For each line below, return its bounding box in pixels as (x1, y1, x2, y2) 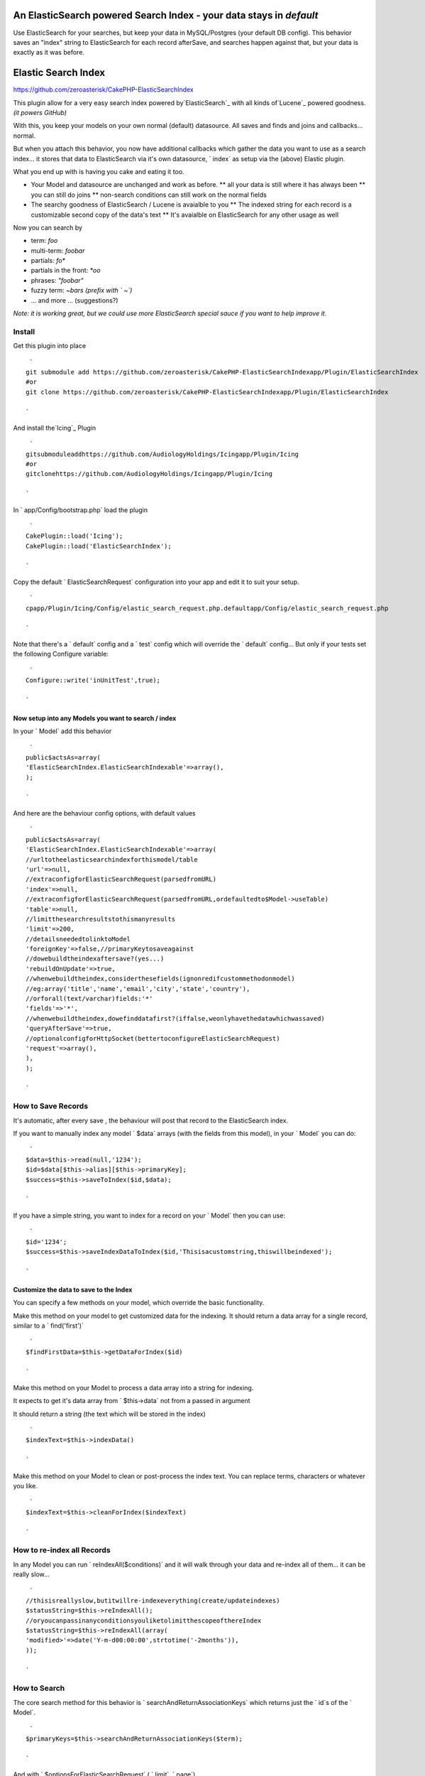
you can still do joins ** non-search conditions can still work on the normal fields (31, 190, 267, 199)
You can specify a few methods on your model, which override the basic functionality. (13, 1299, 265, 1307)
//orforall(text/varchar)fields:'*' (26, 995, 153, 1003)
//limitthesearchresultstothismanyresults (26, 915, 176, 923)
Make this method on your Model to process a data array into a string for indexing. (13, 1383, 254, 1392)
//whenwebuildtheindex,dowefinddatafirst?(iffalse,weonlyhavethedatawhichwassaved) (26, 1014, 326, 1022)
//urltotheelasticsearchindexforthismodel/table (26, 855, 198, 863)
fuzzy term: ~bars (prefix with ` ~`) (31, 286, 133, 295)
